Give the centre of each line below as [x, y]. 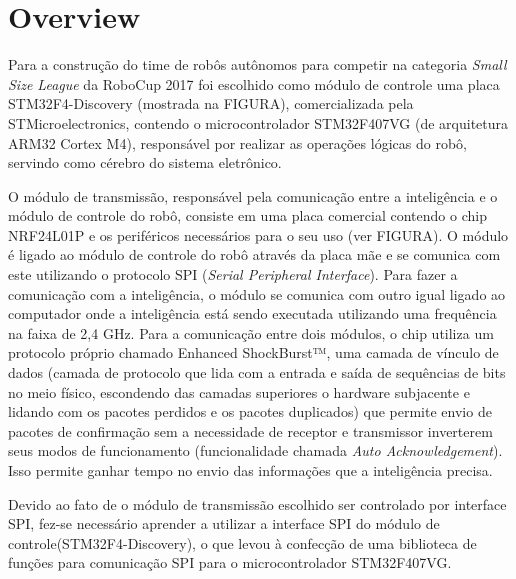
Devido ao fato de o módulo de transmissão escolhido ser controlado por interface [257, 503]
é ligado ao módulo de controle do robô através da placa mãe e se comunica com [254, 254]
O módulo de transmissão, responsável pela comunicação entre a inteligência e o [253, 195]
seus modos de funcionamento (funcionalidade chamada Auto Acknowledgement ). [255, 450]
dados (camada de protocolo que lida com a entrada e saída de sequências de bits [257, 372]
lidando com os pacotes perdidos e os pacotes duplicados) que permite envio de [250, 411]
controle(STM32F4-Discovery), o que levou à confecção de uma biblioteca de [242, 542]
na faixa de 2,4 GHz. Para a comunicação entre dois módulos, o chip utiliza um [251, 332]
